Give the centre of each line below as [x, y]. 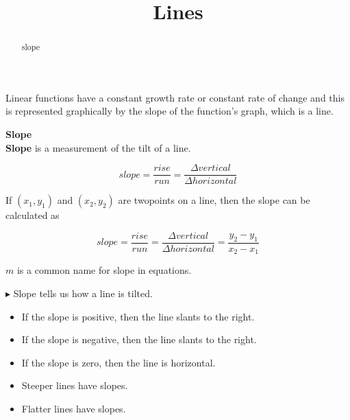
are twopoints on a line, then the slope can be [214, 200]
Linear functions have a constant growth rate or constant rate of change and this [175, 97]
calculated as [33, 215]
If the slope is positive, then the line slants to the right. [138, 316]
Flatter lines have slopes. [74, 408]
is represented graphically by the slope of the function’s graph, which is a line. [170, 111]
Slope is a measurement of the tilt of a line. [98, 147]
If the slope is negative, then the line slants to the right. [139, 339]
